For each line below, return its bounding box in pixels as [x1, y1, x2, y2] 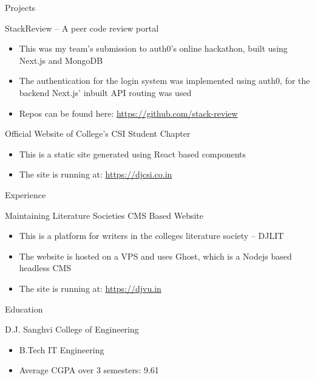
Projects [5, 1, 36, 13]
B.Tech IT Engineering [19, 343, 104, 356]
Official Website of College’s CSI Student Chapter [5, 127, 191, 140]
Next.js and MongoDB [19, 54, 103, 66]
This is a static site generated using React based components [19, 147, 246, 160]
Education [5, 302, 43, 315]
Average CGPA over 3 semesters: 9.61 [19, 364, 159, 376]
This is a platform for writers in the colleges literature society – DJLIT [19, 229, 284, 242]
